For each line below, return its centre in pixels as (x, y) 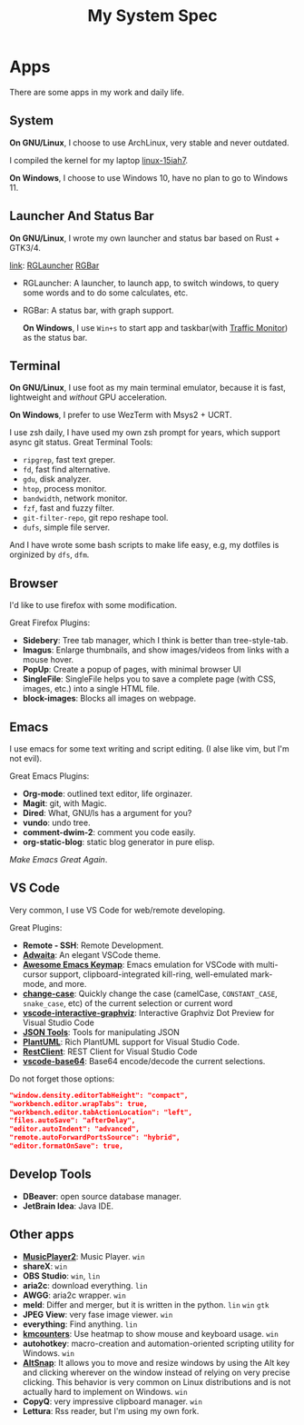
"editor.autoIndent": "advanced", (75, 1129)
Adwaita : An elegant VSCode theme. (92, 954)
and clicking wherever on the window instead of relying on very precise (156, 1372)
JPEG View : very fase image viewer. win (98, 1314)
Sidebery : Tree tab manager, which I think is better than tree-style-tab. (155, 641)
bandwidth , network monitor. (75, 498)
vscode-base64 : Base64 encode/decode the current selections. (144, 1061)
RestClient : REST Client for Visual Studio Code (110, 1051)
